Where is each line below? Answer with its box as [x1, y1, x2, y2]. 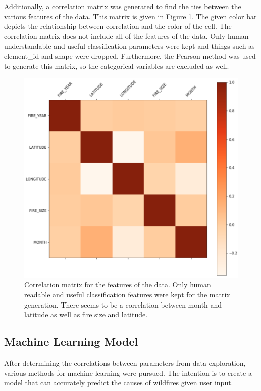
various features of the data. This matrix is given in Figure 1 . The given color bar [4, 11, 257, 21]
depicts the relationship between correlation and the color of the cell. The [4, 21, 232, 31]
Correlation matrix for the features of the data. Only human [24, 279, 211, 290]
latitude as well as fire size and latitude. [24, 309, 148, 320]
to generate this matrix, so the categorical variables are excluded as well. [4, 60, 229, 71]
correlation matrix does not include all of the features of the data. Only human [4, 30, 249, 41]
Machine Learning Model [4, 334, 138, 350]
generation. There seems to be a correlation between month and [24, 299, 222, 310]
